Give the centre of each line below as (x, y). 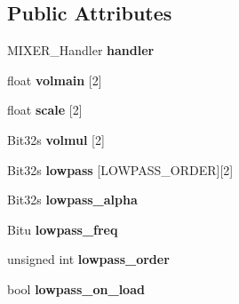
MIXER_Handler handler (81, 50)
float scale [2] (45, 110)
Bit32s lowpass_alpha (72, 200)
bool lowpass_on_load (76, 288)
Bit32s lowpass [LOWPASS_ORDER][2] (120, 169)
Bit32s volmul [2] (56, 139)
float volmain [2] (55, 80)
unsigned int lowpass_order (88, 259)
